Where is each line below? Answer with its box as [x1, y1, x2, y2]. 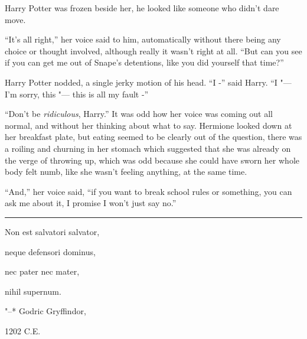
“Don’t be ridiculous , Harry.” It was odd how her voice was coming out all [5, 107, 273, 120]
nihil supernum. [5, 285, 61, 297]
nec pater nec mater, [5, 265, 80, 278]
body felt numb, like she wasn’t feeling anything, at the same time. [5, 165, 247, 178]
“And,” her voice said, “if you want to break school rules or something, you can [5, 185, 292, 197]
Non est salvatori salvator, [5, 225, 100, 237]
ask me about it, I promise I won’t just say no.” [5, 197, 177, 209]
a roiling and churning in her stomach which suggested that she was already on [5, 142, 291, 154]
